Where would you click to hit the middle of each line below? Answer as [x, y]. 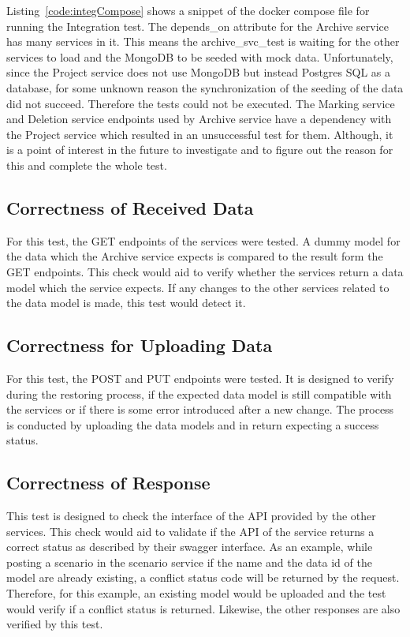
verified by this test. [55, 624]
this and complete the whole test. [87, 165]
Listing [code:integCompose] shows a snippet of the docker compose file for [188, 10]
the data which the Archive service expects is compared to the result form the [195, 256]
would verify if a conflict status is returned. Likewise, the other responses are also [203, 608]
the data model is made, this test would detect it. [126, 303]
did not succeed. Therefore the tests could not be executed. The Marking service [201, 103]
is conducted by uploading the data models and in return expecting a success [193, 424]
